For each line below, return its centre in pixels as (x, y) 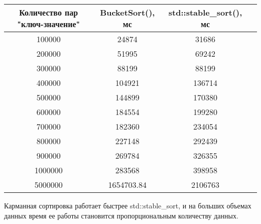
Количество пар (49, 12)
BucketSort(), (127, 12)
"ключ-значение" (49, 24)
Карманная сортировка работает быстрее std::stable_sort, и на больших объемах (128, 205)
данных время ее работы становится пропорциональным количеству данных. (121, 215)
